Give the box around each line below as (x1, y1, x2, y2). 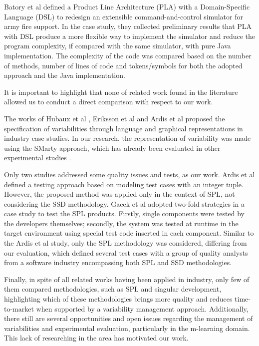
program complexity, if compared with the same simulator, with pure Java (4, 40, 231, 51)
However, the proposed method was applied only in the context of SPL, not (4, 189, 235, 199)
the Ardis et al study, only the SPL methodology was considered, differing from (4, 238, 247, 248)
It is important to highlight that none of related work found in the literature (4, 86, 238, 97)
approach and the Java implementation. (4, 70, 125, 80)
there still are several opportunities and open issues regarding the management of (4, 313, 253, 324)
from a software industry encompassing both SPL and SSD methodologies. (4, 257, 232, 268)
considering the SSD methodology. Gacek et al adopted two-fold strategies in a (4, 198, 245, 209)
